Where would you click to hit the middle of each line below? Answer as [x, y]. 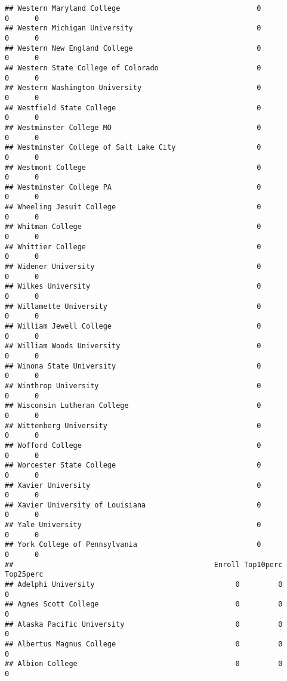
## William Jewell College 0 [133, 326]
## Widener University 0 [133, 267]
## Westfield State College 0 [133, 108]
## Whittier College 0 [133, 247]
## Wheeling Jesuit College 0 [133, 207]
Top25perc [24, 575]
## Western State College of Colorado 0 [133, 68]
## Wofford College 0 [133, 445]
